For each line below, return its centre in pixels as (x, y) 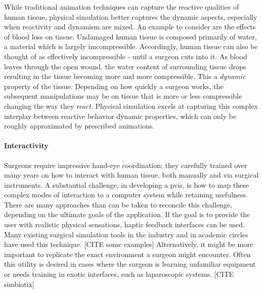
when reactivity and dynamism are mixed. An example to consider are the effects (130, 27)
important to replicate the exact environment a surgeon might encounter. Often (127, 254)
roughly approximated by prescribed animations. (79, 126)
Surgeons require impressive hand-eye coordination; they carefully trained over (126, 165)
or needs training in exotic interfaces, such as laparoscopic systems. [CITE (119, 274)
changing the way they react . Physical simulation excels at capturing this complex (131, 106)
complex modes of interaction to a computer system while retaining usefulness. (126, 195)
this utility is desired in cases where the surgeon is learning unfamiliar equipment (130, 264)
